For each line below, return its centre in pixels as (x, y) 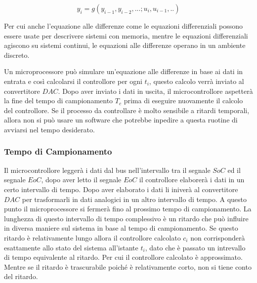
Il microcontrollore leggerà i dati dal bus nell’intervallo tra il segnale (107, 170)
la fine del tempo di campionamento (59, 101)
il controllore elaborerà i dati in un (192, 180)
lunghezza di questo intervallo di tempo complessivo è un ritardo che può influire (126, 218)
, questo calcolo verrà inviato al (196, 81)
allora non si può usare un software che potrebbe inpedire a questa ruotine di (121, 120)
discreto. (17, 55)
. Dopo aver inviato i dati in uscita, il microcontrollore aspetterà (155, 91)
